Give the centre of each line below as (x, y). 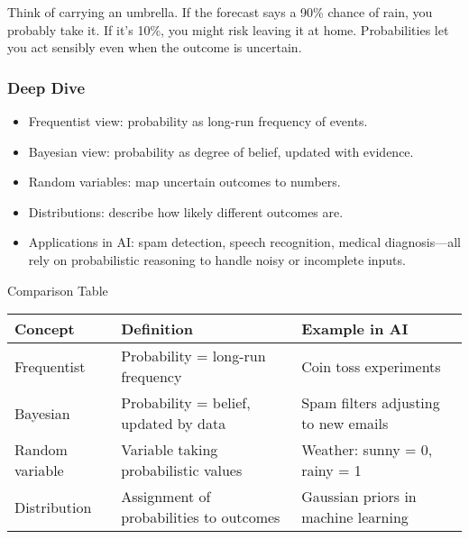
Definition (157, 329)
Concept (45, 329)
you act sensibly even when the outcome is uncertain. (155, 47)
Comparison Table (58, 290)
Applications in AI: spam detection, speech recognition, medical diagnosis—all (244, 242)
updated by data (174, 424)
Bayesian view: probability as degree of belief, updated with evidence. (221, 151)
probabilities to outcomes (201, 517)
